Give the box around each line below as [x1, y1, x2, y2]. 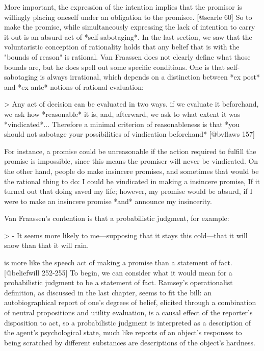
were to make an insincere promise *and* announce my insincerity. [4, 195, 212, 206]
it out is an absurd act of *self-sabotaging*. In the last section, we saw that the [4, 31, 252, 42]
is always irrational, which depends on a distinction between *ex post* [40, 71, 260, 82]
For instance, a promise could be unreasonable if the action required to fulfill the [4, 145, 256, 156]
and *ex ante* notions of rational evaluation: [4, 81, 144, 92]
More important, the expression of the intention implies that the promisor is [4, 2, 242, 12]
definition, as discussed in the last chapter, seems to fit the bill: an [4, 287, 212, 297]
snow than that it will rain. [4, 240, 89, 250]
